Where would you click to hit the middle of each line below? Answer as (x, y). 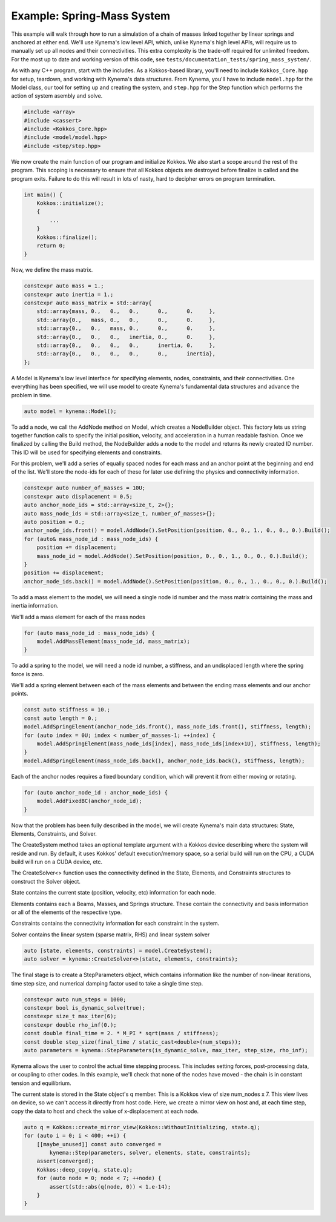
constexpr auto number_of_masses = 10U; (84, 488)
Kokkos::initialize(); (70, 203)
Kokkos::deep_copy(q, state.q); (85, 1170)
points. (20, 694)
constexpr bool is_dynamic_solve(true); (84, 1008)
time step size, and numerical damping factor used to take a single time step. (107, 983)
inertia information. (35, 606)
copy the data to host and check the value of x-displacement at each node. (105, 1111)
